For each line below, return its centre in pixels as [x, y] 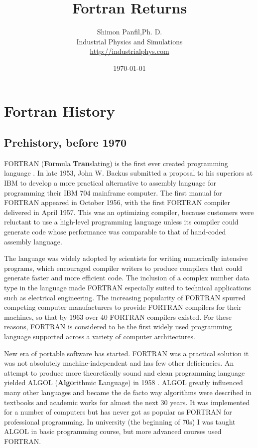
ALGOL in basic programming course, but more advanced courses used [113, 431]
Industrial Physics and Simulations [129, 41]
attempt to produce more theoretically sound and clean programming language [125, 372]
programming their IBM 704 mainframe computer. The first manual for [113, 192]
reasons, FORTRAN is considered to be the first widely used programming [118, 327]
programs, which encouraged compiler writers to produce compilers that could [123, 268]
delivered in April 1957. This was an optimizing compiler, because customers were [129, 212]
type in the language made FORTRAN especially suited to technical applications [128, 288]
